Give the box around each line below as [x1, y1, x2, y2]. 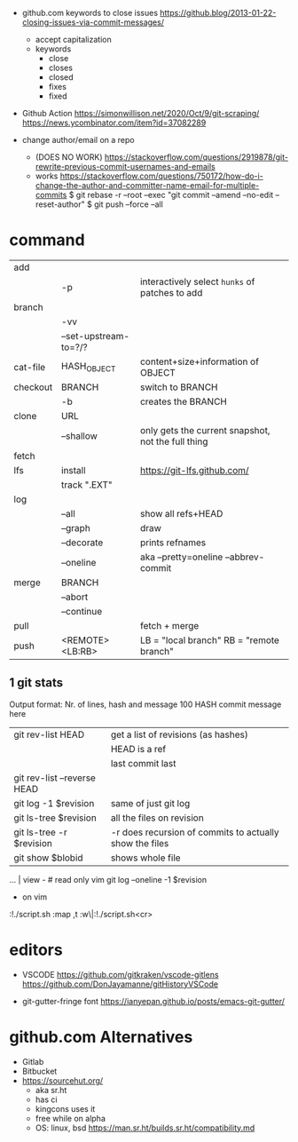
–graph [60, 521, 90, 534]
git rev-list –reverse [13, 772, 96, 784]
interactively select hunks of [140, 275, 255, 288]
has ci [35, 1094, 58, 1105]
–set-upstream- [60, 329, 130, 342]
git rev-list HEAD [13, 728, 85, 741]
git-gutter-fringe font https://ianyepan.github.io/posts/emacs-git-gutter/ [21, 995, 286, 1006]
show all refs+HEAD [140, 507, 223, 519]
